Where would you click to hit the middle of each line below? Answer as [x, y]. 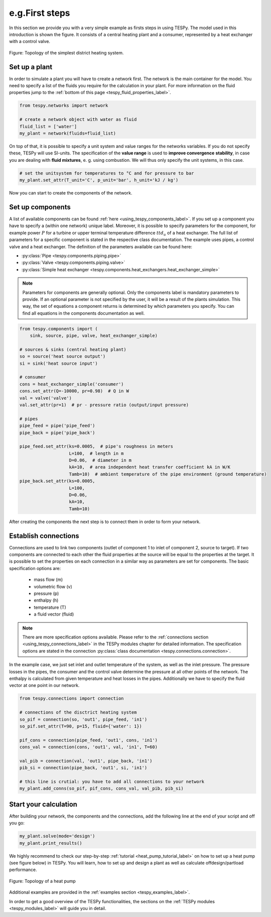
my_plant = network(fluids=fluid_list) [68, 133]
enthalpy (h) [46, 600]
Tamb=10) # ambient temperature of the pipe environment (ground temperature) [168, 474]
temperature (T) [50, 607]
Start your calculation [43, 804]
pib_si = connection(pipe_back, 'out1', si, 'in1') [83, 768]
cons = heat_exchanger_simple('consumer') [72, 384]
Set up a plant [31, 67]
